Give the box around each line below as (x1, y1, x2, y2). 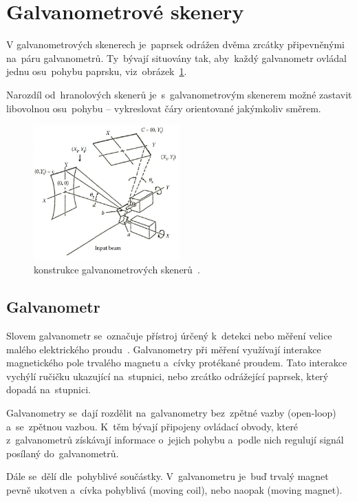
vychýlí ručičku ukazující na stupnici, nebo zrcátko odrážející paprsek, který (6, 368, 329, 383)
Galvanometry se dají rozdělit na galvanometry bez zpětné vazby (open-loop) (6, 406, 336, 420)
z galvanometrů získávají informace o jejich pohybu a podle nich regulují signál (6, 432, 344, 447)
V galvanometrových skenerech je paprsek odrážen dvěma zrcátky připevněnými (6, 37, 345, 52)
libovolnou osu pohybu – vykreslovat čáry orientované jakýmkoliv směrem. (6, 101, 321, 115)
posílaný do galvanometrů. (6, 446, 119, 460)
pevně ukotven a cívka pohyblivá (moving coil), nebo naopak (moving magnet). (6, 483, 343, 497)
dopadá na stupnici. (6, 382, 91, 397)
